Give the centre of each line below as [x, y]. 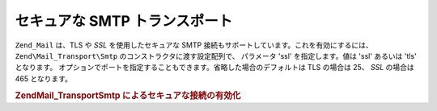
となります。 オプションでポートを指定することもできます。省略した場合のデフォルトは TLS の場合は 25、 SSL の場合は [214, 68]
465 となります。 [44, 78]
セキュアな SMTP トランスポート [124, 21]
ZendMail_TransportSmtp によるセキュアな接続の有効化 [128, 95]
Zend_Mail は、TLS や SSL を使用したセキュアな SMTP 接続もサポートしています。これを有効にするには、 [194, 45]
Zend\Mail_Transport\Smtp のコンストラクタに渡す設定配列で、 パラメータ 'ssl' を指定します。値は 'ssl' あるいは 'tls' [216, 55]
